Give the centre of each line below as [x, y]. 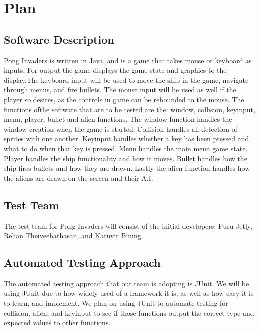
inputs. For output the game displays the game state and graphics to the [115, 70]
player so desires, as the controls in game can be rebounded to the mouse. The [124, 99]
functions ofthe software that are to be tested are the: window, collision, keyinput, [130, 109]
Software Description [59, 39]
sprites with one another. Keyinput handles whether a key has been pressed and [127, 139]
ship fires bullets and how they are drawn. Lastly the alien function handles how [127, 168]
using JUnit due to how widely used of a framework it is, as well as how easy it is [129, 293]
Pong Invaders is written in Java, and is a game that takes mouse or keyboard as [128, 60]
